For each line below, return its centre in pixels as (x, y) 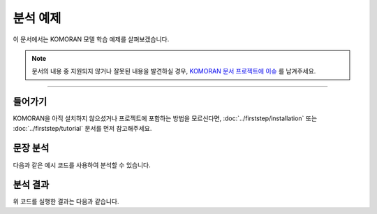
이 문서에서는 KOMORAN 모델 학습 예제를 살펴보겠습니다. (91, 39)
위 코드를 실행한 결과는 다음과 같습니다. (66, 201)
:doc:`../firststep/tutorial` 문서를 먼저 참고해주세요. (82, 128)
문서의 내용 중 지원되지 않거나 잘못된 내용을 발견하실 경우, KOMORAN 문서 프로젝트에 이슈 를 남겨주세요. (174, 71)
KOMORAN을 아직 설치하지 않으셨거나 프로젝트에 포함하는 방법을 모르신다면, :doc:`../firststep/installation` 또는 (165, 118)
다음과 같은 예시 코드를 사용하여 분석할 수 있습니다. (82, 165)
